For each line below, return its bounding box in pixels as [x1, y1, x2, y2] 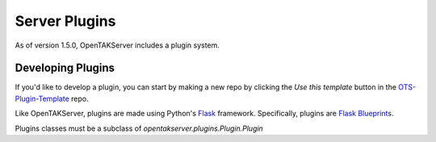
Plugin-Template [15, 94, 70, 103]
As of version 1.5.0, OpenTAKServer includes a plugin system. [15, 40, 220, 50]
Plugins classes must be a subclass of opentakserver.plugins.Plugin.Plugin [15, 123, 264, 133]
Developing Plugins [15, 61, 115, 75]
